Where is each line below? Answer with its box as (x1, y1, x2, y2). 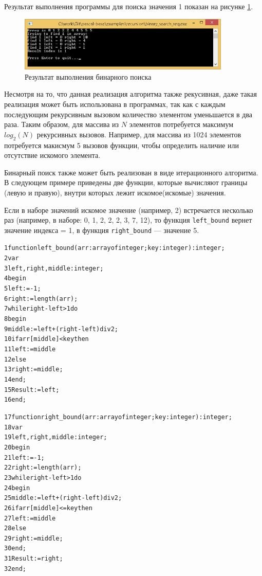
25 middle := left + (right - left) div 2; (4, 494, 122, 502)
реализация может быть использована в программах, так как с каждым (4, 99, 226, 109)
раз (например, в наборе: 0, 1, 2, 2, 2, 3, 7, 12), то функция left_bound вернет (4, 214, 252, 225)
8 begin (4, 315, 26, 323)
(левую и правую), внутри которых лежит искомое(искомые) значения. (4, 187, 226, 197)
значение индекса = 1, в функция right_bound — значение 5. (4, 224, 199, 235)
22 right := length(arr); (4, 464, 82, 472)
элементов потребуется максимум (129, 119, 234, 130)
